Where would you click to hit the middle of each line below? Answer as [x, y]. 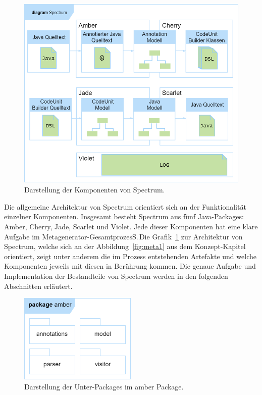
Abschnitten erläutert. [38, 286]
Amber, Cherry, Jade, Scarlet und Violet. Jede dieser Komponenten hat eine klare [131, 227]
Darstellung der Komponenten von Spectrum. [95, 190]
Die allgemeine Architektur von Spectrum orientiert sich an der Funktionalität [125, 206]
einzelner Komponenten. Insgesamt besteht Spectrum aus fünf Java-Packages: [124, 216]
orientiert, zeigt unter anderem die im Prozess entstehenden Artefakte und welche [130, 256]
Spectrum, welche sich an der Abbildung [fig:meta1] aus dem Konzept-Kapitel [125, 246]
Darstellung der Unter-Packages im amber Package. [104, 386]
